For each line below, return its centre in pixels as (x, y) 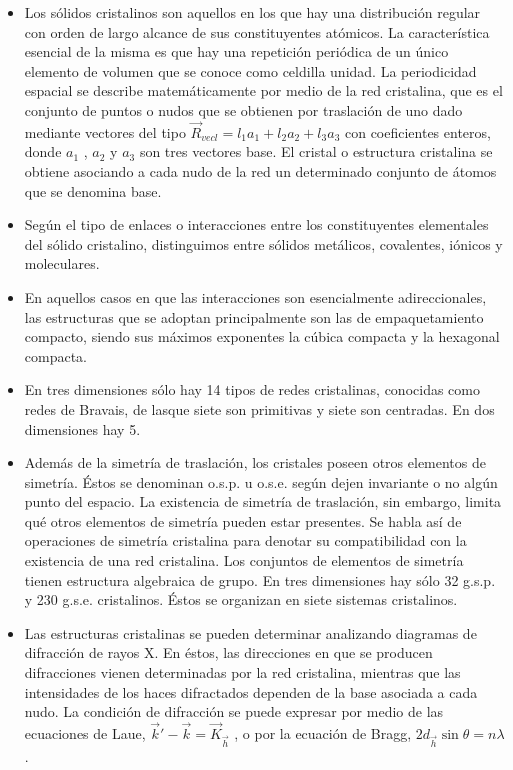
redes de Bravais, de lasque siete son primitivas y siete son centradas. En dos (259, 408)
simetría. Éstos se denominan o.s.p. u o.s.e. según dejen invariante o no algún (261, 481)
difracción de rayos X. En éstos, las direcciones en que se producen (228, 652)
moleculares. (62, 263)
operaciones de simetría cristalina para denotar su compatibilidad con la (245, 540)
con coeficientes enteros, (417, 131)
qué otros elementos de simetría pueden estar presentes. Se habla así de (243, 520)
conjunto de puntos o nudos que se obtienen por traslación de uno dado (243, 109)
